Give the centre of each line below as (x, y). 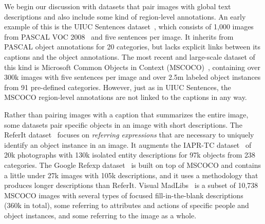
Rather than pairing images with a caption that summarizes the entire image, (126, 114)
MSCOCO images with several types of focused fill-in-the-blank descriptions (124, 195)
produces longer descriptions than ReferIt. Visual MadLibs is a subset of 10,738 (131, 185)
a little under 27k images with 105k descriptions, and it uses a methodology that (131, 175)
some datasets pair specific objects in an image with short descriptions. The (123, 124)
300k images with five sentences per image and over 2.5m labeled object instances (132, 77)
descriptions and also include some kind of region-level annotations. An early (125, 16)
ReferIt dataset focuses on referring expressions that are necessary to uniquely (129, 135)
